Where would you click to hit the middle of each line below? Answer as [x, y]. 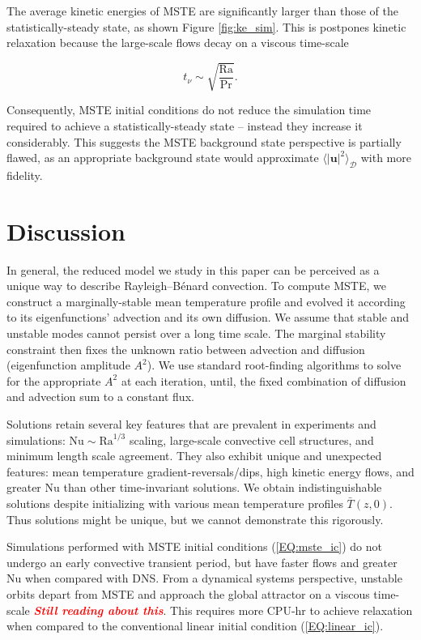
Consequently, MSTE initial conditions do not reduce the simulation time [189, 110]
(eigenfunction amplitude [68, 365]
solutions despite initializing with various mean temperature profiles [175, 503]
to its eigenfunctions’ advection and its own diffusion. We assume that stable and [208, 317]
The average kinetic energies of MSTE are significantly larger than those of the [202, 11]
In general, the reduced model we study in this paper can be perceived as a [193, 269]
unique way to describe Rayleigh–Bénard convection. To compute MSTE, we [196, 286]
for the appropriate [54, 380]
